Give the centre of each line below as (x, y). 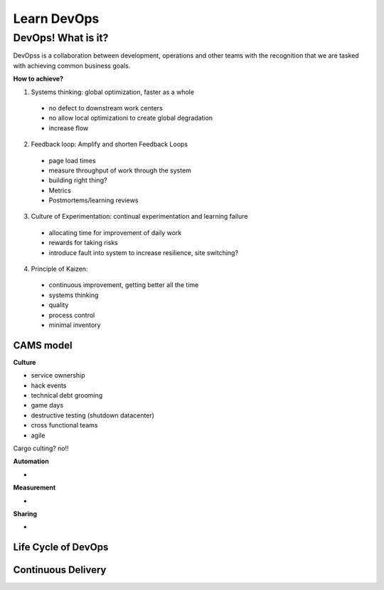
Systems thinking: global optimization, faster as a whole (113, 92)
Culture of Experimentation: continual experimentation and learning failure (139, 217)
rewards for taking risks (84, 243)
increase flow (69, 128)
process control (72, 315)
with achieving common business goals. (72, 66)
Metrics (60, 190)
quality (59, 305)
